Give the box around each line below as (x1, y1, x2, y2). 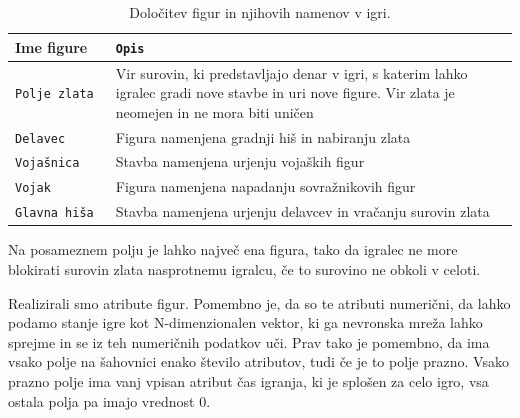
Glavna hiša (15, 206, 94, 221)
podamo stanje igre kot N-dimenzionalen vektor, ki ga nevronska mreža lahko (8, 312, 483, 333)
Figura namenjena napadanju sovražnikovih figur (115, 176, 416, 197)
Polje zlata (15, 87, 94, 102)
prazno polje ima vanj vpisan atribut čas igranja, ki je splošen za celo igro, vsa (8, 370, 489, 391)
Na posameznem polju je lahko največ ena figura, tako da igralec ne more (8, 239, 458, 260)
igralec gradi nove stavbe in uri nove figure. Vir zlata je (115, 82, 455, 103)
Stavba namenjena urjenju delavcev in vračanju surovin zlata (115, 201, 490, 222)
